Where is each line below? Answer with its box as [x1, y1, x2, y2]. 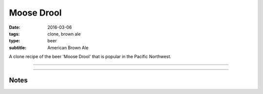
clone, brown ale [47, 31, 81, 37]
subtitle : [9, 44, 27, 51]
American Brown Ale [47, 44, 89, 51]
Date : [9, 24, 20, 30]
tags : [9, 31, 20, 37]
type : [9, 38, 20, 44]
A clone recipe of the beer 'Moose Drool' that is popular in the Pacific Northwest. [9, 54, 171, 59]
